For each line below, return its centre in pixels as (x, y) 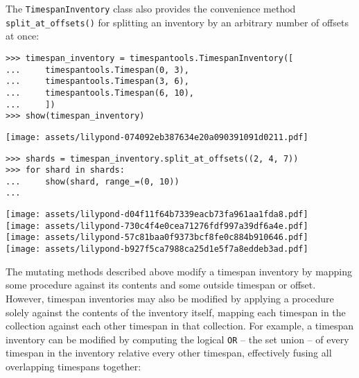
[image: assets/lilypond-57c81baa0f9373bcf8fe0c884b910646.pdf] (157, 238)
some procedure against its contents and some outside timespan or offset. (161, 285)
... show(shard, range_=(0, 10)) (93, 181)
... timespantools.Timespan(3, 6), (97, 81)
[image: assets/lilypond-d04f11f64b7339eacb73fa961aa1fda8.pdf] (157, 215)
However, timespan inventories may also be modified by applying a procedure (170, 298)
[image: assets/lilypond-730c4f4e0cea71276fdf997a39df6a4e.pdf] (157, 226)
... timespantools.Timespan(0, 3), (97, 70)
